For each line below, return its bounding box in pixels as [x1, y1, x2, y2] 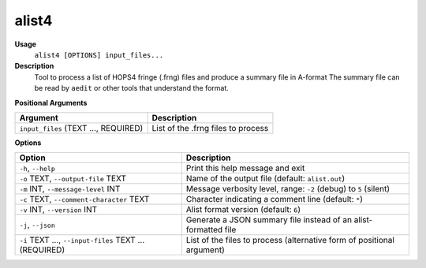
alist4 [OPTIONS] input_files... [34, 50, 164, 59]
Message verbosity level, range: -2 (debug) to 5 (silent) [185, 184, 390, 195]
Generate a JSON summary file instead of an [185, 214, 353, 225]
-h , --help [19, 162, 55, 173]
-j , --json [19, 219, 55, 230]
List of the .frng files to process [151, 122, 269, 133]
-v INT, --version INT [19, 204, 98, 215]
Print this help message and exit [185, 162, 305, 173]
